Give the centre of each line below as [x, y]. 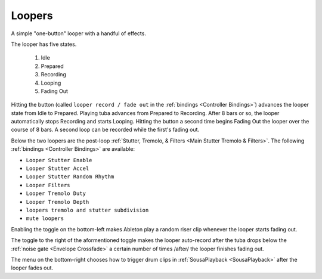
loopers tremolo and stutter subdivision [87, 210]
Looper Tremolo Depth [58, 202]
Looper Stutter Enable [59, 160]
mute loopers [45, 218]
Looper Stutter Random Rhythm [70, 177]
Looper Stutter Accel [58, 169]
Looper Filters [48, 185]
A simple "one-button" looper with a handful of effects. [78, 33]
